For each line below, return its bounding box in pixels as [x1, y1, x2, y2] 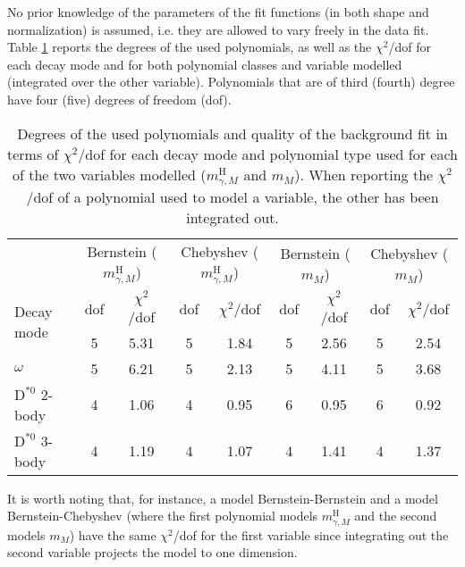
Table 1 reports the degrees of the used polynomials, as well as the [7, 38, 372, 56]
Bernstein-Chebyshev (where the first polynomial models [7, 506, 318, 525]
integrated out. [186, 207, 279, 229]
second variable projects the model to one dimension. [7, 543, 298, 562]
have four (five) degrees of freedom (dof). [7, 89, 232, 108]
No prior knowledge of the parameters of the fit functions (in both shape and [7, 3, 429, 21]
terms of [7, 143, 59, 164]
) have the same [69, 525, 156, 544]
